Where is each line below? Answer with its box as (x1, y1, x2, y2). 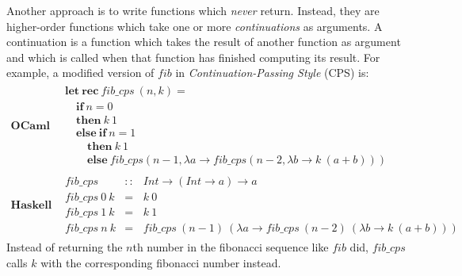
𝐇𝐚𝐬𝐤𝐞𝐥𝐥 (10, 199, 52, 211)
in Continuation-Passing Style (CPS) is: (175, 64, 369, 81)
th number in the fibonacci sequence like (132, 239, 329, 255)
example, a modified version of (6, 64, 155, 81)
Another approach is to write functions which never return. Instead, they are (6, 2, 380, 18)
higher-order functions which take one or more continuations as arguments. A (6, 17, 383, 34)
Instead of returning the (6, 239, 123, 255)
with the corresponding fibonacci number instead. (40, 254, 281, 270)
